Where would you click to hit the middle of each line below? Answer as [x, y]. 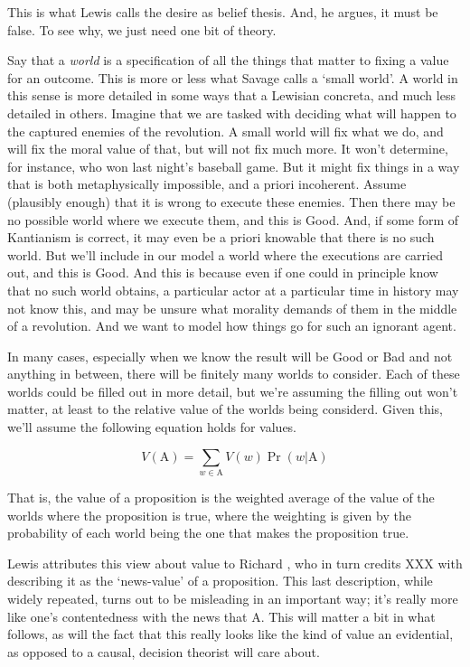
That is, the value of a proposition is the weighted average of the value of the [221, 497]
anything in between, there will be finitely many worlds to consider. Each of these [234, 374]
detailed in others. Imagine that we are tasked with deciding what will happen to [232, 113]
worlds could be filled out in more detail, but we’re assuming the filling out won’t [233, 391]
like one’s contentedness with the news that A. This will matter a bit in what [221, 616]
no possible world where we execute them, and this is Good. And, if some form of [233, 219]
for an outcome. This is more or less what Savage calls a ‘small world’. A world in [233, 77]
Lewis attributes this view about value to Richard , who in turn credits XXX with [235, 563]
